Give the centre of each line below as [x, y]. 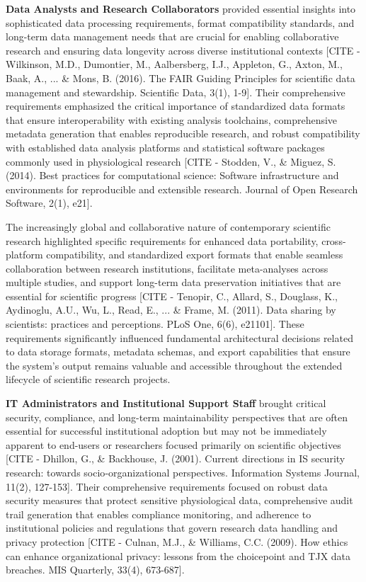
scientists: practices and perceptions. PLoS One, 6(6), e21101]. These [155, 324]
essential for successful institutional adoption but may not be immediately [166, 431]
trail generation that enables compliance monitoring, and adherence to [159, 514]
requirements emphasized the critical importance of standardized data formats [176, 106]
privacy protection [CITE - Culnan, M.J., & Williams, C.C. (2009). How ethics [177, 541]
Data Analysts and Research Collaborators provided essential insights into [181, 8]
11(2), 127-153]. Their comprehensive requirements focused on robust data [167, 486]
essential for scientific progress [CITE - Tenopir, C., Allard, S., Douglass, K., [172, 296]
